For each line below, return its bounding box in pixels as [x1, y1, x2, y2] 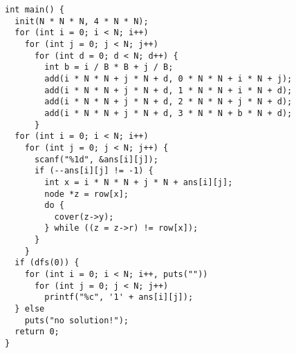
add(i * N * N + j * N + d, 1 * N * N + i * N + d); [44, 85, 293, 95]
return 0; [15, 327, 59, 337]
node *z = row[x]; [44, 189, 129, 199]
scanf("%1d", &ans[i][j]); [34, 154, 158, 164]
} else [15, 304, 45, 314]
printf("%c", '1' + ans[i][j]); [44, 292, 194, 303]
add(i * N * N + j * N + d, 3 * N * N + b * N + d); [44, 108, 293, 118]
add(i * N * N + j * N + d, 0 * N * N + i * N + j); [44, 73, 293, 84]
